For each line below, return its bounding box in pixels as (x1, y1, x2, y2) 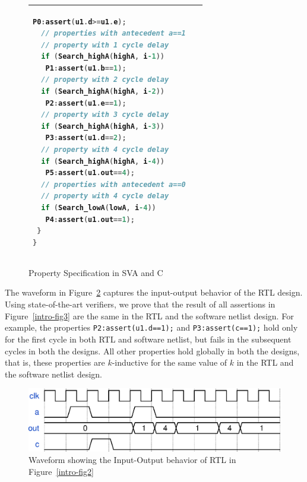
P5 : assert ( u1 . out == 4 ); (45, 169, 135, 177)
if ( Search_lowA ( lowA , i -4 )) (41, 204, 156, 212)
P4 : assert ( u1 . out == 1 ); (45, 215, 135, 224)
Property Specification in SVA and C (29, 266, 163, 278)
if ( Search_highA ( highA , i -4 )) (41, 157, 165, 166)
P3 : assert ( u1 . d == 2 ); (45, 134, 126, 142)
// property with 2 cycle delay (41, 75, 169, 84)
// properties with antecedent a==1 (41, 29, 186, 38)
